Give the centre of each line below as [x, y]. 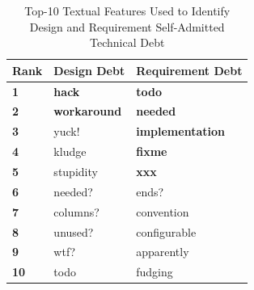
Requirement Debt [189, 70]
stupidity [76, 171]
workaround [88, 111]
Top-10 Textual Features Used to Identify [127, 11]
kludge [70, 151]
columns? [76, 211]
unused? [74, 231]
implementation [180, 131]
